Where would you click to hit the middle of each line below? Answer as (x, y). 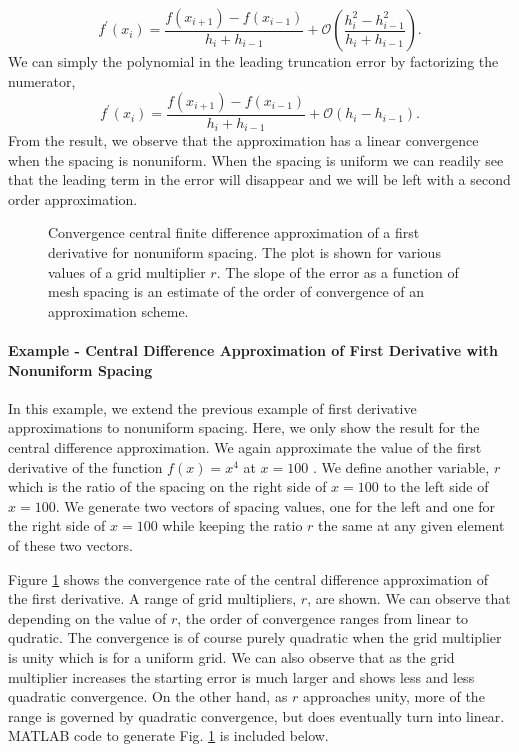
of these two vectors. (70, 545)
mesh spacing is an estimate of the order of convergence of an (236, 291)
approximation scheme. (118, 310)
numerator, (42, 81)
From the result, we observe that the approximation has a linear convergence (243, 140)
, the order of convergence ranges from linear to (323, 617)
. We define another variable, (401, 466)
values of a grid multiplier (127, 271)
